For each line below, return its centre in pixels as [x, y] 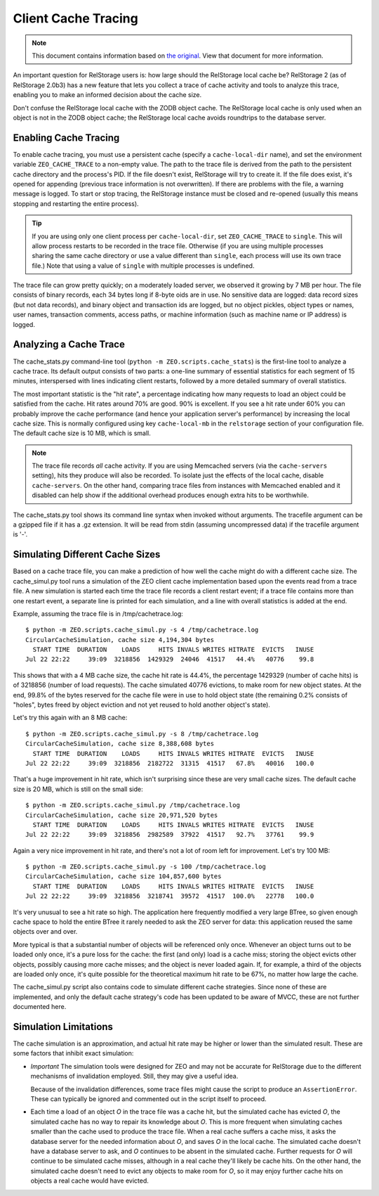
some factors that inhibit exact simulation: [73, 1053]
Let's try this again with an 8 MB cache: [70, 718]
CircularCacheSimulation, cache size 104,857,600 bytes [124, 876]
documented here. [40, 1007]
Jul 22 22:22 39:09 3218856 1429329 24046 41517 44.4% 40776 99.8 [170, 660]
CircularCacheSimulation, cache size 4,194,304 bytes [120, 639]
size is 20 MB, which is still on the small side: [78, 789]
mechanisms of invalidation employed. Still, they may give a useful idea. [134, 1076]
